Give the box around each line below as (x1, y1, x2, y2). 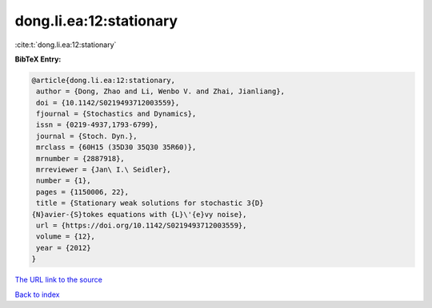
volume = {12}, (36, 232, 96, 241)
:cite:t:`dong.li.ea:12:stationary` (14, 40, 117, 49)
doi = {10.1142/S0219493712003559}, (36, 98, 180, 107)
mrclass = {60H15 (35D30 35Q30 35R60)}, (36, 143, 197, 152)
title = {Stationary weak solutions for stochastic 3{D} (36, 199, 264, 207)
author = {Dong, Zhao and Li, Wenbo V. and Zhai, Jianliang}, (36, 87, 286, 96)
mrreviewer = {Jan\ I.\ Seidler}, (36, 165, 171, 175)
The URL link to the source (14, 275, 103, 285)
